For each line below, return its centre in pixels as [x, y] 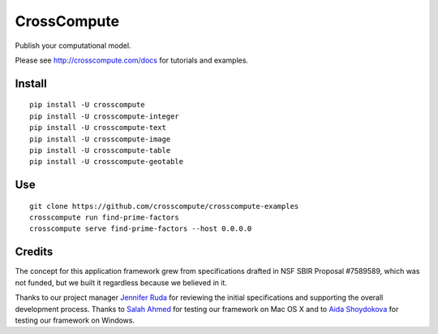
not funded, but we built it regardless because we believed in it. [121, 282]
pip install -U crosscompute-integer [105, 116]
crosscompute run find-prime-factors [105, 218]
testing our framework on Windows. [75, 320]
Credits [34, 252]
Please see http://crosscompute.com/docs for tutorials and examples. [132, 60]
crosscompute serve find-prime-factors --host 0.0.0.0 [141, 229]
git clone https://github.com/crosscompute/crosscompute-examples [164, 206]
